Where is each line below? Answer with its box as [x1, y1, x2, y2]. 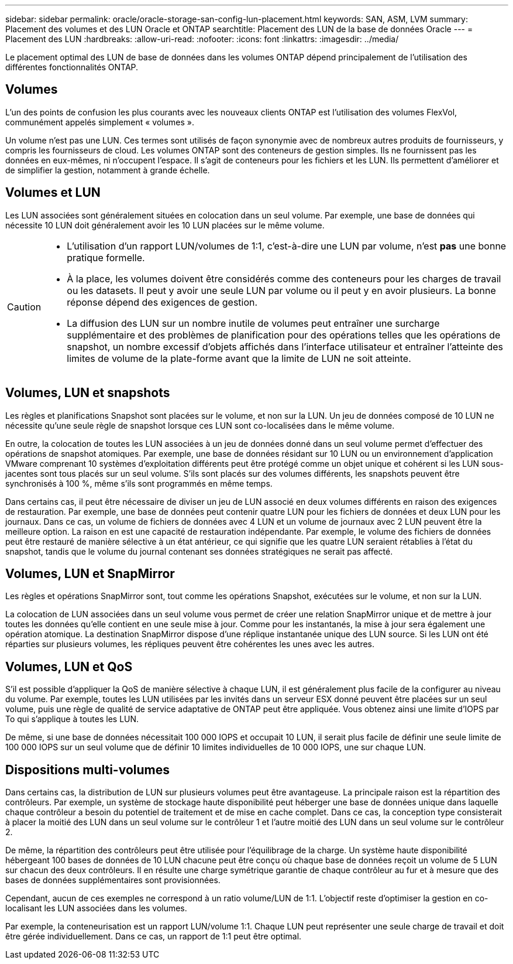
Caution [7, 300, 42, 313]
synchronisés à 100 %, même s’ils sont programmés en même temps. [5, 478, 273, 488]
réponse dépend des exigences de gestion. [67, 296, 258, 308]
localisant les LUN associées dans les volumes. [5, 903, 187, 914]
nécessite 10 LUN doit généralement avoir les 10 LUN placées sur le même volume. [5, 220, 325, 230]
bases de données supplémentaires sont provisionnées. [5, 875, 221, 886]
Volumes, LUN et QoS [5, 659, 133, 674]
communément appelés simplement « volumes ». [5, 117, 194, 127]
